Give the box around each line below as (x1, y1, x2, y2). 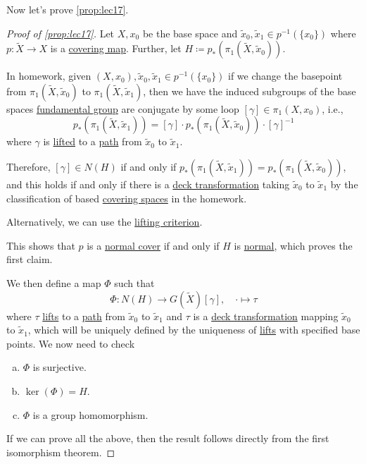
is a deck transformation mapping (193, 308, 339, 323)
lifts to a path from (42, 308, 125, 323)
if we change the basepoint (228, 68, 343, 83)
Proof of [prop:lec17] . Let (6, 25, 115, 40)
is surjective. (32, 360, 87, 374)
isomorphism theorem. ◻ (6, 444, 115, 459)
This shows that (6, 238, 75, 252)
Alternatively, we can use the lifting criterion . (6, 214, 203, 229)
